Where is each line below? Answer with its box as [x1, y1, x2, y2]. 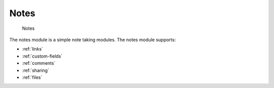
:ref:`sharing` [22, 67, 49, 73]
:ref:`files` [22, 74, 43, 80]
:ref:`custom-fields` [22, 53, 63, 59]
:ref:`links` [22, 46, 43, 52]
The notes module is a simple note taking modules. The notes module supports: [9, 36, 176, 42]
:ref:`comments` [22, 60, 56, 66]
